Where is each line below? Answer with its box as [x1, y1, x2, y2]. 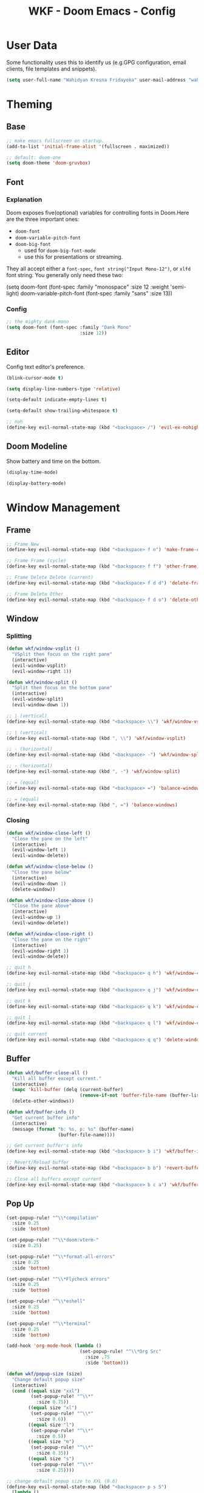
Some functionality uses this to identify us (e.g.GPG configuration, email [6, 58, 186, 66]
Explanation [6, 195, 42, 203]
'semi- [169, 283, 186, 290]
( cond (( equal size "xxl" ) [12, 1388, 80, 1394]
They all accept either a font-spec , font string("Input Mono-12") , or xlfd [6, 265, 191, 272]
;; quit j [6, 982, 32, 988]
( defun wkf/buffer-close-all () [6, 1070, 88, 1076]
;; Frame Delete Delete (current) [6, 574, 94, 581]
